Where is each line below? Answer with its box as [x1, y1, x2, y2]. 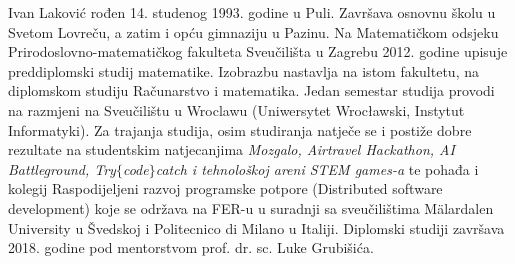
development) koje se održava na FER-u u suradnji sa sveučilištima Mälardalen [8, 197, 494, 218]
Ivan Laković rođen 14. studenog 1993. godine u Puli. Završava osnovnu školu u [8, 2, 496, 22]
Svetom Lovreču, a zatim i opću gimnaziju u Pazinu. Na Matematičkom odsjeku [8, 21, 499, 42]
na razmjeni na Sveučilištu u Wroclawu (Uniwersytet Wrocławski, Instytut [8, 99, 465, 120]
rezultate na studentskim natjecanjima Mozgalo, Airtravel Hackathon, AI [8, 139, 455, 160]
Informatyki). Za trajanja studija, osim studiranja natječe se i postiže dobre [8, 119, 472, 140]
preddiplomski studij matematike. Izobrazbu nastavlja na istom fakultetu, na [8, 60, 479, 81]
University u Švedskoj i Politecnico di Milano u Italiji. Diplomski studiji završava [8, 217, 505, 238]
